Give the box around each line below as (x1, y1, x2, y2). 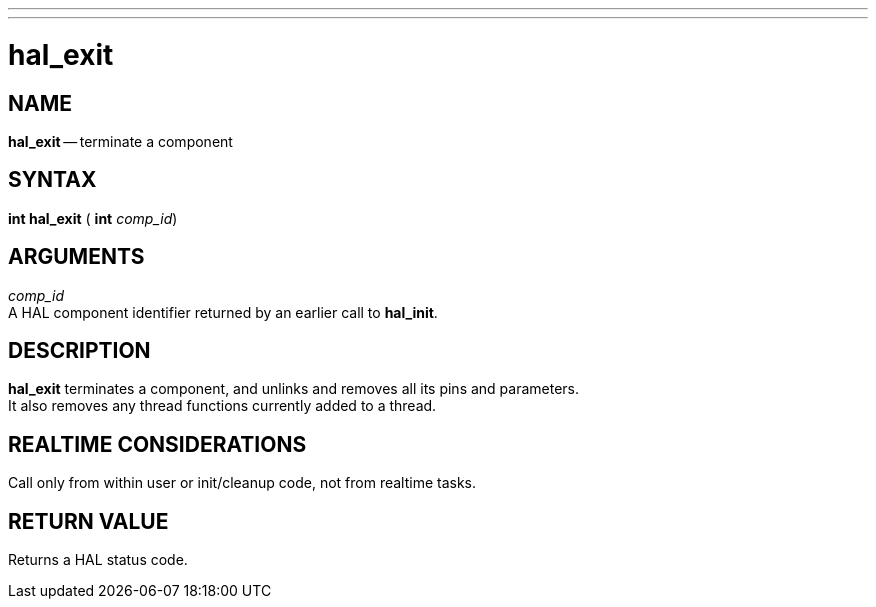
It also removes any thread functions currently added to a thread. (8, 397, 437, 415)
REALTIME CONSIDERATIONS (8, 431, 307, 457)
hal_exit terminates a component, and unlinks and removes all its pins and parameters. (8, 380, 580, 398)
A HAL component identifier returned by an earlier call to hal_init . (8, 303, 438, 321)
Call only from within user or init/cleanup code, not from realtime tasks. (8, 474, 477, 492)
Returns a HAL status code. (8, 551, 188, 569)
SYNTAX (8, 167, 97, 193)
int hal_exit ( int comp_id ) (8, 209, 178, 227)
